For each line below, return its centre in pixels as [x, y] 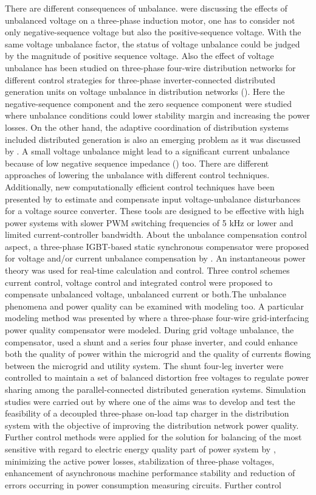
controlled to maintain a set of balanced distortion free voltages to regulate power [157, 377]
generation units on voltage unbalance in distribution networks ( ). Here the [145, 92]
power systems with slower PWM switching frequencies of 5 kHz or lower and [149, 222]
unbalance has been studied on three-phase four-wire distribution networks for [150, 67]
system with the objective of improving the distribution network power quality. [152, 425]
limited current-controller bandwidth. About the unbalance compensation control [156, 234]
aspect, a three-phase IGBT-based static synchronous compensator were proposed [157, 246]
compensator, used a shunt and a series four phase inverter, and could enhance [151, 341]
